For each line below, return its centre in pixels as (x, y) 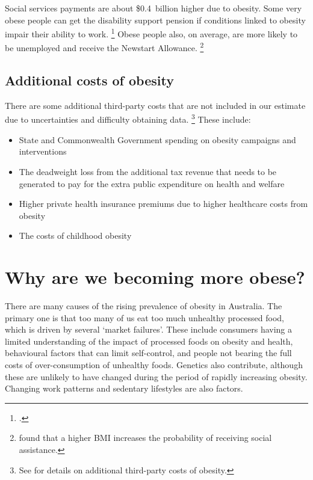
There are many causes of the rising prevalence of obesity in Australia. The (144, 306)
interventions (43, 151)
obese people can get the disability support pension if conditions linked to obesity (155, 20)
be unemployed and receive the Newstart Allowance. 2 (104, 47)
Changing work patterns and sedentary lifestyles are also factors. (124, 388)
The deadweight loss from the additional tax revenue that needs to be (148, 171)
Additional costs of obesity (89, 80)
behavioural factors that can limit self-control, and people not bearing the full (148, 353)
